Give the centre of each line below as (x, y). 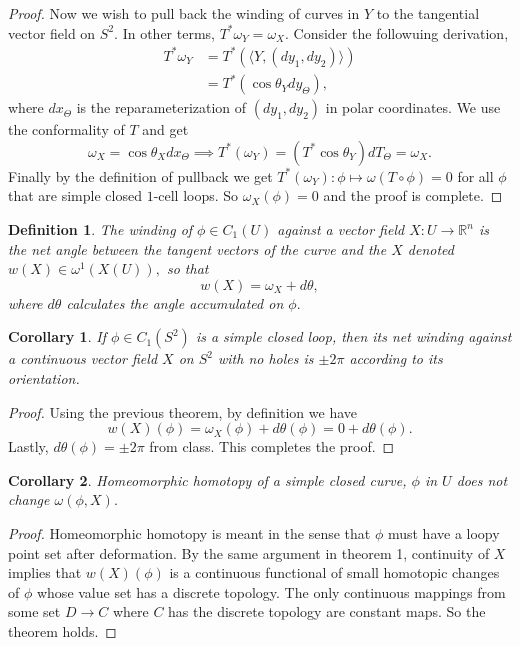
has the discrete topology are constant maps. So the (327, 611)
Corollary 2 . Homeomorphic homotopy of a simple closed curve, (207, 479)
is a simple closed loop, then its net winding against (353, 336)
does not (482, 479)
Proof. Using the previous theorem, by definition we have (183, 411)
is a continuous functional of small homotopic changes (334, 572)
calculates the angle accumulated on (175, 302)
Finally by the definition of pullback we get (140, 175)
